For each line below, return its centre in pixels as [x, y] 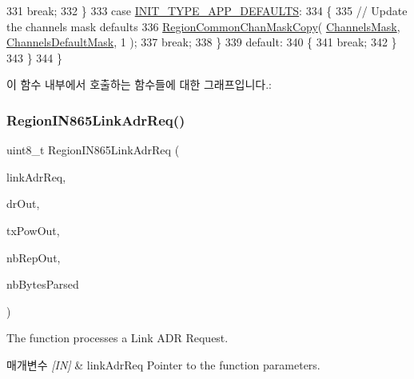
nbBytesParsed [43, 284]
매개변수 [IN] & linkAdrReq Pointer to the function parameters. [163, 364]
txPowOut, [33, 230]
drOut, [23, 203]
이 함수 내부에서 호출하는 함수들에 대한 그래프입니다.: [139, 84]
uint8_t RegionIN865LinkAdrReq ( [93, 150]
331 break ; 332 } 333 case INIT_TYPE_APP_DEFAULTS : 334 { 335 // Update [207, 10]
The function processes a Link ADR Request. [117, 338]
